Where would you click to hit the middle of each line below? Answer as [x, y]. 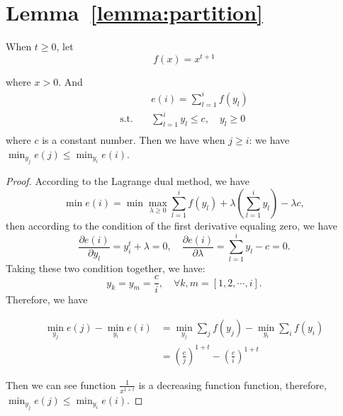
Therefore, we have [47, 299]
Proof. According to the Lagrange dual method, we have [128, 181]
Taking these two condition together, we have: [106, 268]
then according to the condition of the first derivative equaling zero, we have [172, 225]
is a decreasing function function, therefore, [232, 384]
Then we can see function [61, 384]
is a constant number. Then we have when [134, 140]
